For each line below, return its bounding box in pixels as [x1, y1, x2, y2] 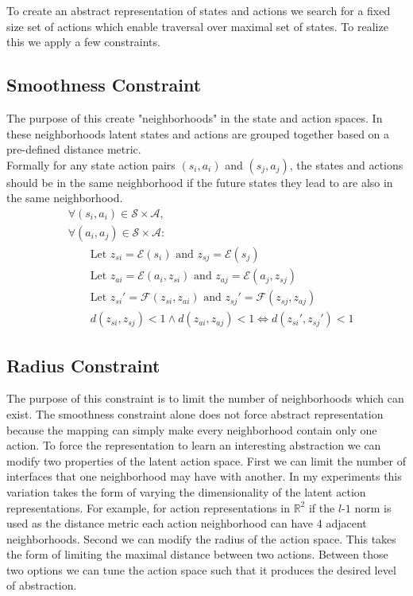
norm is [354, 499, 392, 516]
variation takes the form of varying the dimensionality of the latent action [6, 483, 366, 500]
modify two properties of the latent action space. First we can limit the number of [6, 452, 407, 469]
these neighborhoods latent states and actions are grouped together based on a [6, 125, 390, 142]
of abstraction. [6, 577, 77, 594]
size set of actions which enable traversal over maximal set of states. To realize [6, 18, 388, 34]
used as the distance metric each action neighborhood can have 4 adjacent [6, 515, 367, 532]
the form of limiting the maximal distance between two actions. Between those [6, 546, 388, 563]
